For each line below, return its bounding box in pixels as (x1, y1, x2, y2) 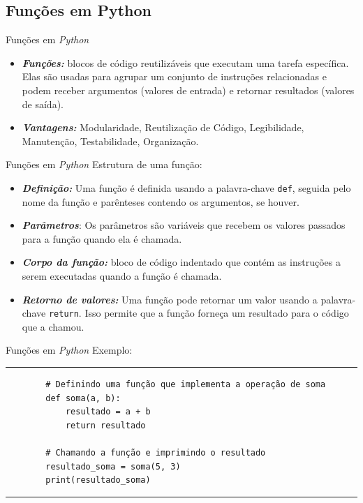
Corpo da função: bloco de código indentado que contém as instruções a (22, 255, 341, 269)
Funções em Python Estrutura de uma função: (6, 157, 202, 172)
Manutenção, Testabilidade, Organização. (22, 133, 199, 148)
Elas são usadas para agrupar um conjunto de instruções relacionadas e (22, 69, 327, 84)
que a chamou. (22, 319, 84, 333)
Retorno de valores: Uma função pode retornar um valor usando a (22, 292, 318, 306)
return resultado (65, 420, 146, 430)
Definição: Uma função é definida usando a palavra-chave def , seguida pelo (22, 180, 351, 195)
